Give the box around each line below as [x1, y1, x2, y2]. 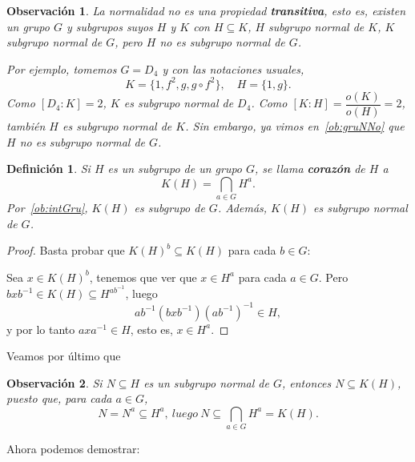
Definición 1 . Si [6, 160, 91, 177]
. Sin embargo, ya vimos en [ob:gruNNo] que [185, 117, 405, 134]
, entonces [281, 374, 332, 391]
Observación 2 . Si [6, 374, 103, 391]
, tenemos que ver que [89, 268, 197, 285]
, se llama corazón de [255, 160, 365, 177]
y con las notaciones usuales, [162, 60, 304, 77]
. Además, [217, 199, 268, 216]
